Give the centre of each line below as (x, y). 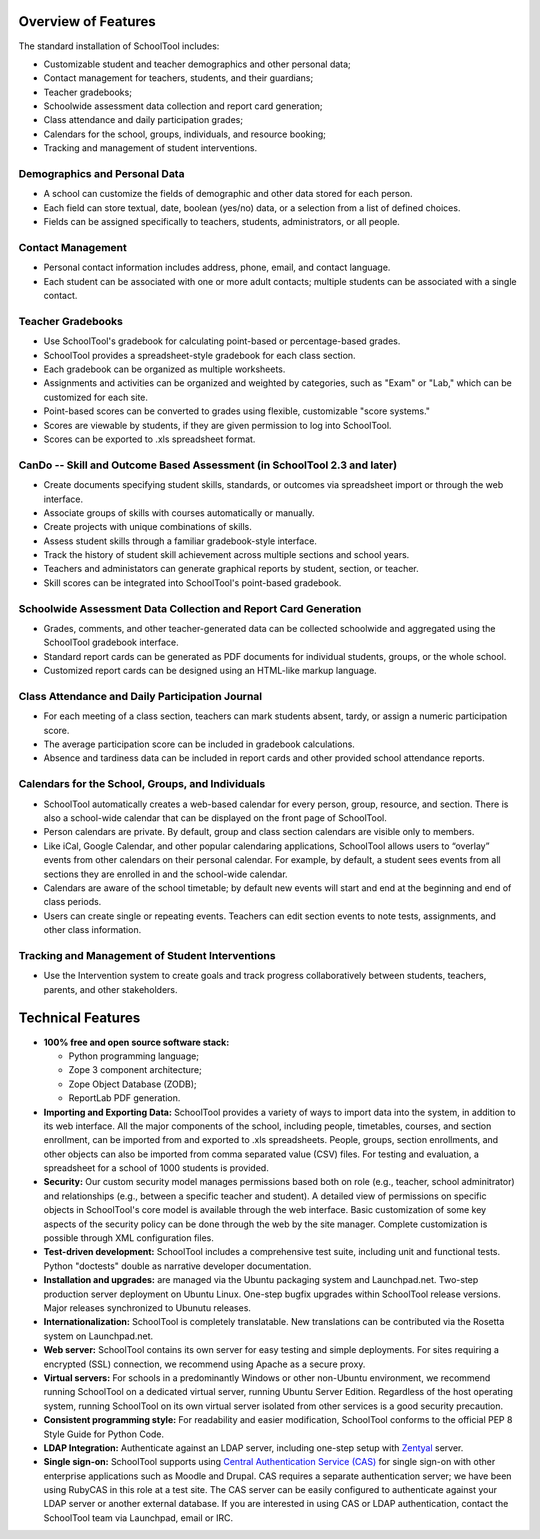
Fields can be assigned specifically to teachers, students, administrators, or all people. (221, 222)
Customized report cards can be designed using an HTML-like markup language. (210, 671)
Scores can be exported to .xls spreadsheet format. (149, 439)
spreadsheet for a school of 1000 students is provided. (156, 1168)
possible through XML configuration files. (128, 1238)
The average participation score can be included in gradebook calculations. (199, 744)
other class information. (92, 930)
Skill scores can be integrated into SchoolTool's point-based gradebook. (192, 582)
